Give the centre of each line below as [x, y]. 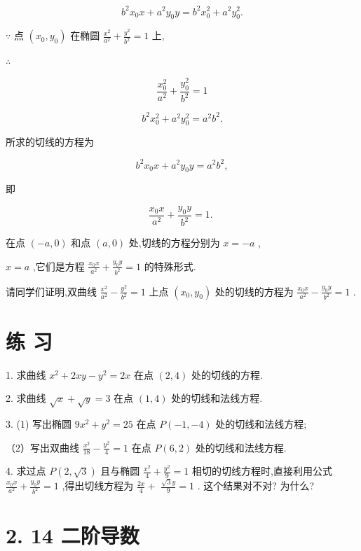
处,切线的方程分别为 [174, 243]
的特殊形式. [170, 266]
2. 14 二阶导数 [73, 535]
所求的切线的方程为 [50, 142]
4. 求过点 [26, 471]
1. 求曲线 [26, 374]
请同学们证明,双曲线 [51, 291]
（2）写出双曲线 [42, 447]
